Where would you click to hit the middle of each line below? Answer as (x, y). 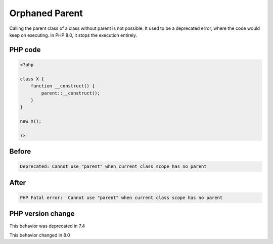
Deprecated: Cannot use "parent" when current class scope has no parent (113, 166)
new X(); (31, 121)
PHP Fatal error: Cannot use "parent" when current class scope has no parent (121, 198)
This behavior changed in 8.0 (40, 235)
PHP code (25, 50)
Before (20, 152)
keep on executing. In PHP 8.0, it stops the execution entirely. (73, 35)
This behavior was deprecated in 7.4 (47, 226)
